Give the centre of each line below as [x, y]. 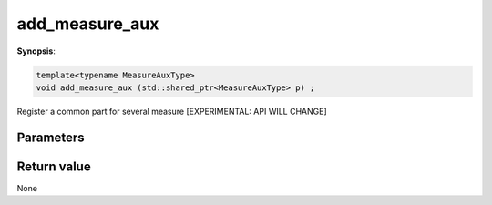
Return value [54, 166]
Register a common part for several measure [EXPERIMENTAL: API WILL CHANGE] [172, 111]
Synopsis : [36, 51]
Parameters [51, 137]
